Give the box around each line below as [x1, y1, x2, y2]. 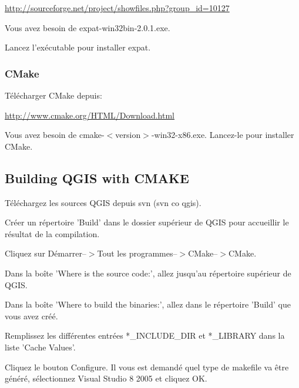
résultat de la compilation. [5, 227, 100, 239]
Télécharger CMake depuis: [5, 89, 102, 101]
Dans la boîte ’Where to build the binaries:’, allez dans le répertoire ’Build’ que [5, 298, 291, 311]
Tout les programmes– [97, 247, 177, 259]
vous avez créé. [5, 309, 58, 322]
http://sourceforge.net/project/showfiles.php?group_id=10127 [5, 2, 230, 14]
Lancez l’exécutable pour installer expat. [5, 41, 151, 53]
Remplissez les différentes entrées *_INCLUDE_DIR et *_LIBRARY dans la [5, 329, 285, 342]
